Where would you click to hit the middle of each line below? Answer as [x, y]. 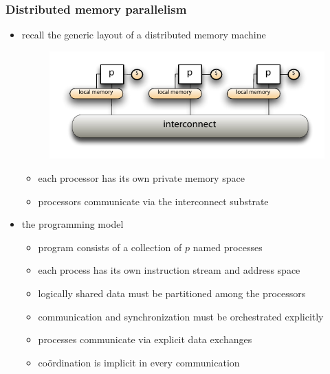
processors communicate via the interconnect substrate [153, 201]
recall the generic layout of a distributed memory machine [144, 35]
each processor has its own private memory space [141, 178]
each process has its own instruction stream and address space [169, 270]
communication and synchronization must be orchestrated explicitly [181, 316]
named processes [228, 247]
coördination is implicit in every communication [139, 362]
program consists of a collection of [110, 247]
